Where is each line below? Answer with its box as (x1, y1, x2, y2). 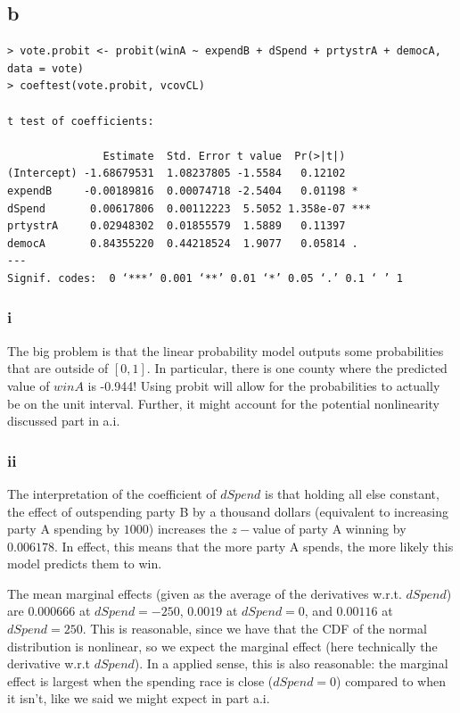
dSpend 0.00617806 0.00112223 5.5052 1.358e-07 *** (7, 202, 372, 215)
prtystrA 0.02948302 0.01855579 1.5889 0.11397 (7, 220, 346, 233)
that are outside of (7, 359, 109, 377)
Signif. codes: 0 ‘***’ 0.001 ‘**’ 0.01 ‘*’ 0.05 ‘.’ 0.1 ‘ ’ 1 (7, 271, 403, 285)
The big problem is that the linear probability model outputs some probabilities (7, 341, 444, 360)
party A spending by (7, 519, 120, 538)
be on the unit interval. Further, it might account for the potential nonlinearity (7, 394, 440, 412)
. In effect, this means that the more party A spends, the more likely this (53, 536, 454, 555)
